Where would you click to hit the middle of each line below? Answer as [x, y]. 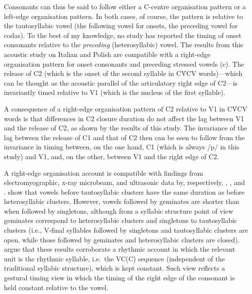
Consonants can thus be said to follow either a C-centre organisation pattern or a [125, 6]
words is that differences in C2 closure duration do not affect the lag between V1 [124, 118]
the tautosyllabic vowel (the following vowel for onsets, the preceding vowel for [121, 26]
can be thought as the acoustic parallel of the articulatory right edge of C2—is [121, 83]
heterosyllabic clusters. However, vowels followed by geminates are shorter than [122, 201]
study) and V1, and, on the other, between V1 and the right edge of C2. [111, 156]
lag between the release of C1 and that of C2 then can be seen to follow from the [125, 137]
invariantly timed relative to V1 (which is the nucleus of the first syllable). [115, 92]
